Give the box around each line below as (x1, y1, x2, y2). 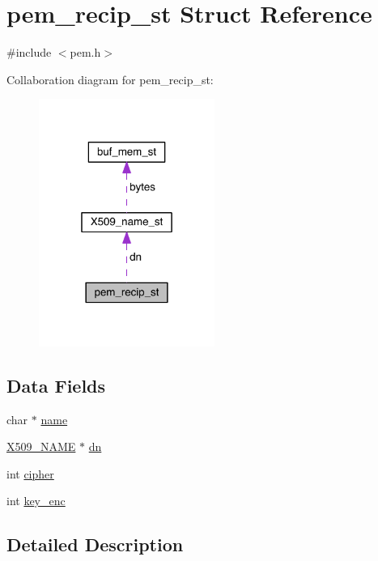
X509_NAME (6, 438, 76, 455)
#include (6, 44, 52, 61)
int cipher (6, 465, 54, 482)
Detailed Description (6, 532, 184, 557)
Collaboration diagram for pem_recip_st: (6, 70, 214, 87)
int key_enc (6, 492, 66, 509)
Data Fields (6, 372, 106, 397)
